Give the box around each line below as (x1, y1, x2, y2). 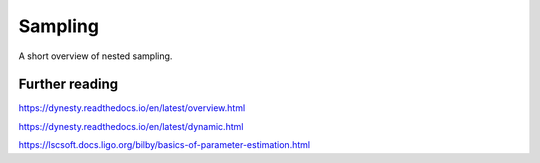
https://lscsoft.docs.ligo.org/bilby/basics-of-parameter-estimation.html (18, 139, 310, 151)
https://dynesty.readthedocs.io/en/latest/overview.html (18, 102, 246, 114)
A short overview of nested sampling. (18, 50, 173, 62)
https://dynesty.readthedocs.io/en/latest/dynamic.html (18, 120, 244, 132)
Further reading (18, 76, 119, 93)
